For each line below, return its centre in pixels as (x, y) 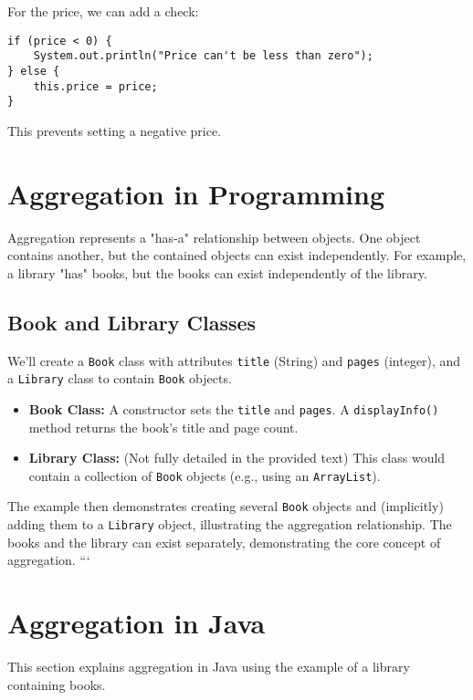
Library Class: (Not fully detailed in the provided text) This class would (237, 458)
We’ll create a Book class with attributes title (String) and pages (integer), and (234, 360)
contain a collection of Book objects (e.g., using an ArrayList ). (205, 475)
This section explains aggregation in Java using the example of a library (209, 667)
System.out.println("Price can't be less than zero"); (203, 56)
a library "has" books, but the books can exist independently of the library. (217, 272)
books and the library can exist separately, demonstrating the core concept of (224, 542)
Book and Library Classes (132, 322)
